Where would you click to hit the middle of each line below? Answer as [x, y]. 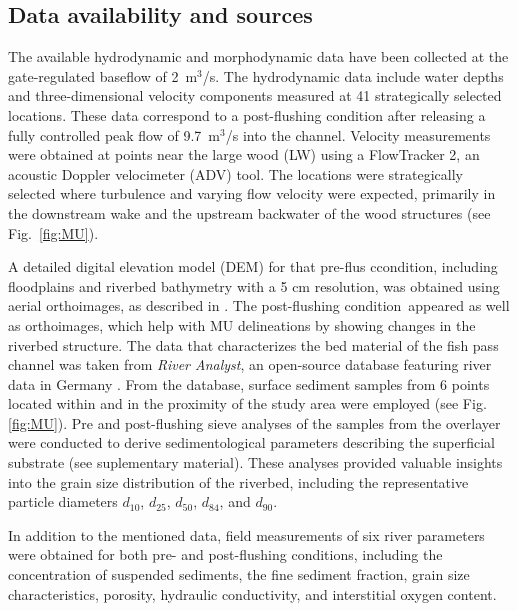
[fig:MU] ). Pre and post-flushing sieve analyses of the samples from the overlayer [254, 422]
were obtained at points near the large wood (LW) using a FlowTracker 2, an [244, 154]
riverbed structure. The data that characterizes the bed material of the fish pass [253, 344]
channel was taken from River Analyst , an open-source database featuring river [250, 364]
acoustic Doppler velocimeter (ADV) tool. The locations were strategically [235, 173]
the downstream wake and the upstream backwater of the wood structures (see [249, 212]
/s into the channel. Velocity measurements [358, 134]
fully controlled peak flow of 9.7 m [114, 134]
